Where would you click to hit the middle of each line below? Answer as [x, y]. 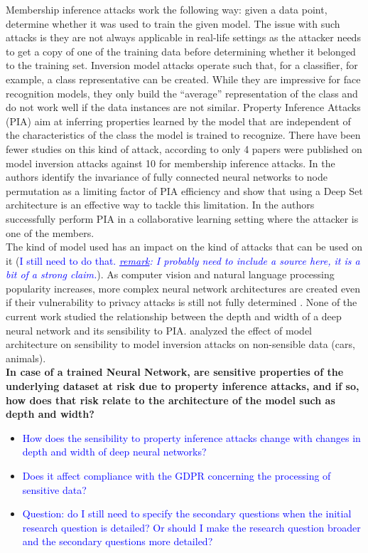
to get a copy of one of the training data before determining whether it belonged [181, 51]
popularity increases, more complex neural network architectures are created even [183, 288]
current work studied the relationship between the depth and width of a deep [174, 316]
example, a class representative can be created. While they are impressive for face [183, 79]
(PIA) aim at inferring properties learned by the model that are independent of [178, 121]
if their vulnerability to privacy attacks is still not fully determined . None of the [182, 302]
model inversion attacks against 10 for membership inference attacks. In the [171, 163]
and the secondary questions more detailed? [118, 541]
